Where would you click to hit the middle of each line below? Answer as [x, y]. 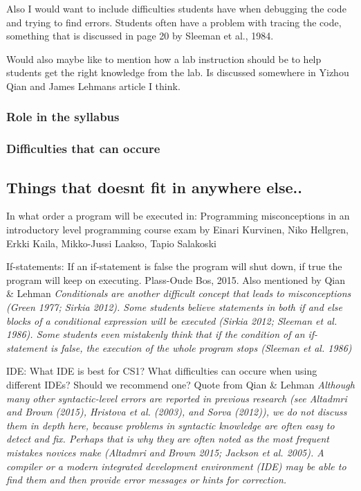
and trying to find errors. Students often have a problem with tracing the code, [174, 22]
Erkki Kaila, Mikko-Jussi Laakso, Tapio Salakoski [111, 243]
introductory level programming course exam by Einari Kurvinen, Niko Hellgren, [177, 230]
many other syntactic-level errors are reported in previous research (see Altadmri [177, 398]
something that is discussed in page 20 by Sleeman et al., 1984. [140, 36]
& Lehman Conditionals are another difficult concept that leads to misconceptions [179, 293]
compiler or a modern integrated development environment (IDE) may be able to [176, 466]
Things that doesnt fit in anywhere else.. [154, 187]
